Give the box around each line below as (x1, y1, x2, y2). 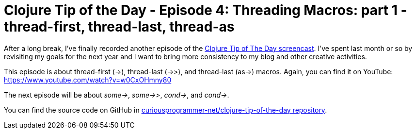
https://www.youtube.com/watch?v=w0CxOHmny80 (4, 75, 172, 84)
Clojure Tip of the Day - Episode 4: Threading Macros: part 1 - (4, 2, 407, 18)
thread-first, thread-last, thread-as (4, 18, 235, 35)
